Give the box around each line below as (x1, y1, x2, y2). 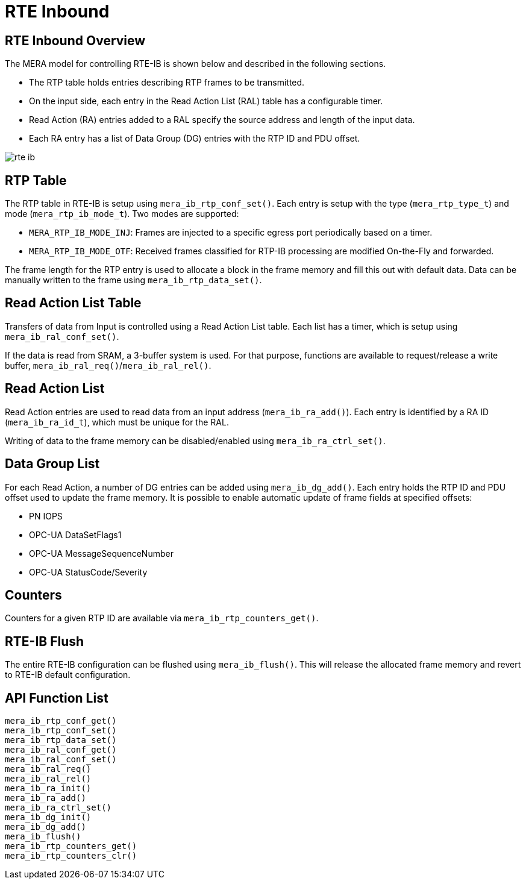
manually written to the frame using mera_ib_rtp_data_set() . (5, 275, 262, 286)
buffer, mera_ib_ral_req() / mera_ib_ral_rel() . (5, 360, 211, 371)
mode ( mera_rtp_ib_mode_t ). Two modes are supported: (5, 208, 239, 219)
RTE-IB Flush (5, 633, 84, 649)
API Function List (5, 690, 108, 706)
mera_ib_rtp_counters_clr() (5, 851, 137, 861)
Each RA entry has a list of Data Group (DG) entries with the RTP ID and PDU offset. (29, 133, 360, 144)
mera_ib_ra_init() (5, 783, 92, 794)
